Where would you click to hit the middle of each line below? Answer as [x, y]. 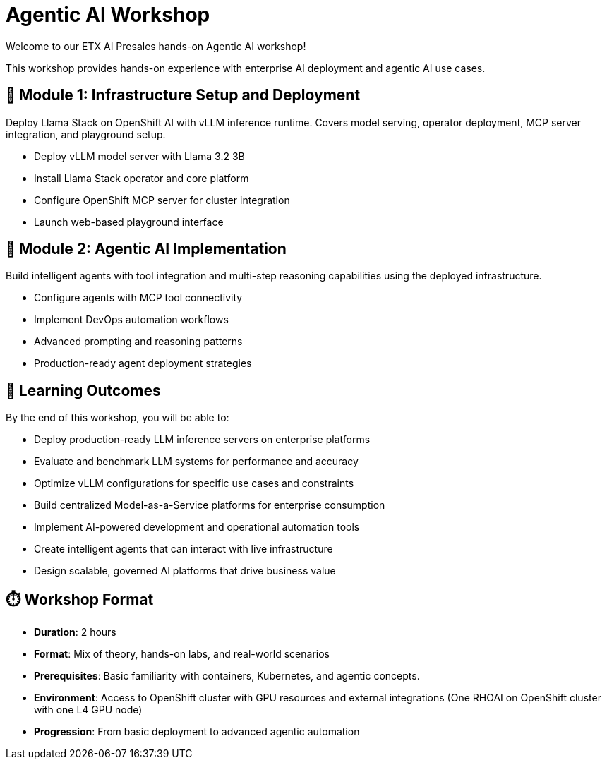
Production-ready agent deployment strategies [143, 363]
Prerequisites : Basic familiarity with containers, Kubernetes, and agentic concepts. [227, 676]
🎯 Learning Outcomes [83, 390]
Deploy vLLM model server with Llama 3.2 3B [139, 156]
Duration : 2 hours [75, 632]
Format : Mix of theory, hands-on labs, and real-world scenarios [182, 654]
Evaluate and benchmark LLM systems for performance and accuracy [196, 462]
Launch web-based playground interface [129, 222]
